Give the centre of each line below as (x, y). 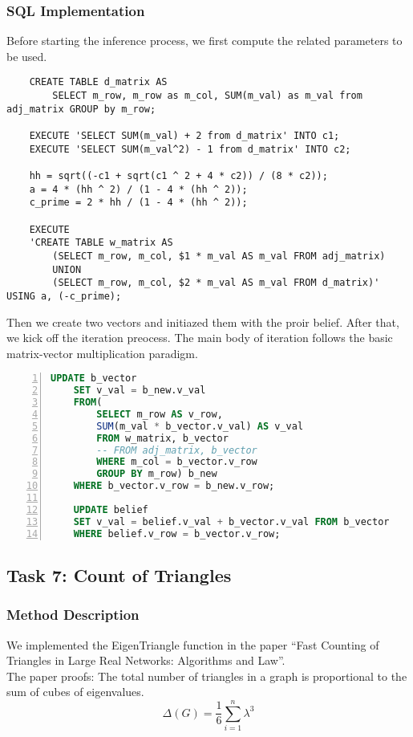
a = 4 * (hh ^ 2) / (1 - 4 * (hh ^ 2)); (138, 189)
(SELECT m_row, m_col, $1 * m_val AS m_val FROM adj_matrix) (219, 256)
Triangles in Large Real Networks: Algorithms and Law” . (146, 660)
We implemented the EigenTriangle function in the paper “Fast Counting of (193, 644)
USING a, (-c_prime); (64, 296)
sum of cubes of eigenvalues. (75, 692)
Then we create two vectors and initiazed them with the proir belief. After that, (203, 322)
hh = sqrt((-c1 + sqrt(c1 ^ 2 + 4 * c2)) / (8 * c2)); (178, 176)
